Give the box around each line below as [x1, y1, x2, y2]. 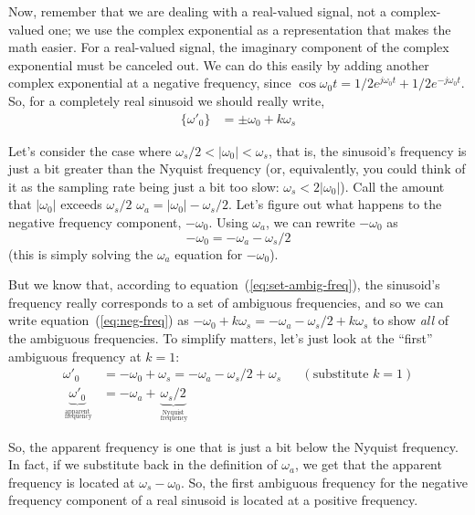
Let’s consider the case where [8, 141, 172, 160]
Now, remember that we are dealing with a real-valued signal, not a [8, 2, 386, 20]
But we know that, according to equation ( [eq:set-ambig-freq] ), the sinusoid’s [8, 275, 440, 294]
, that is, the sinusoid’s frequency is [268, 141, 467, 160]
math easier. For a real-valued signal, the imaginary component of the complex [8, 37, 449, 57]
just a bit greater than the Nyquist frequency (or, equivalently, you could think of [8, 159, 466, 178]
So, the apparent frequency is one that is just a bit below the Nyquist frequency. [8, 436, 459, 456]
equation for [174, 244, 243, 263]
